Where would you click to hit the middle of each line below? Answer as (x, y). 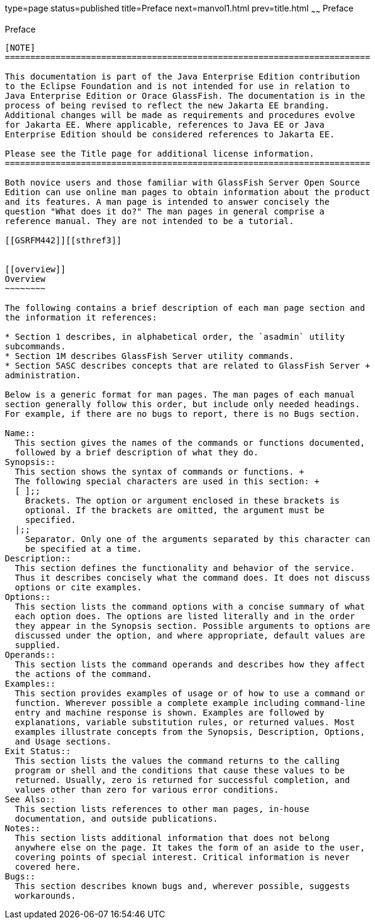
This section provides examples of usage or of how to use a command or (190, 693)
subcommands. (36, 346)
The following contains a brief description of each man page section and (185, 307)
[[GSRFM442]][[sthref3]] (63, 240)
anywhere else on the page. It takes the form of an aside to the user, (190, 847)
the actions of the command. (83, 674)
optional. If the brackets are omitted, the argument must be (175, 510)
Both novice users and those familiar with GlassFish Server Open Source (183, 182)
